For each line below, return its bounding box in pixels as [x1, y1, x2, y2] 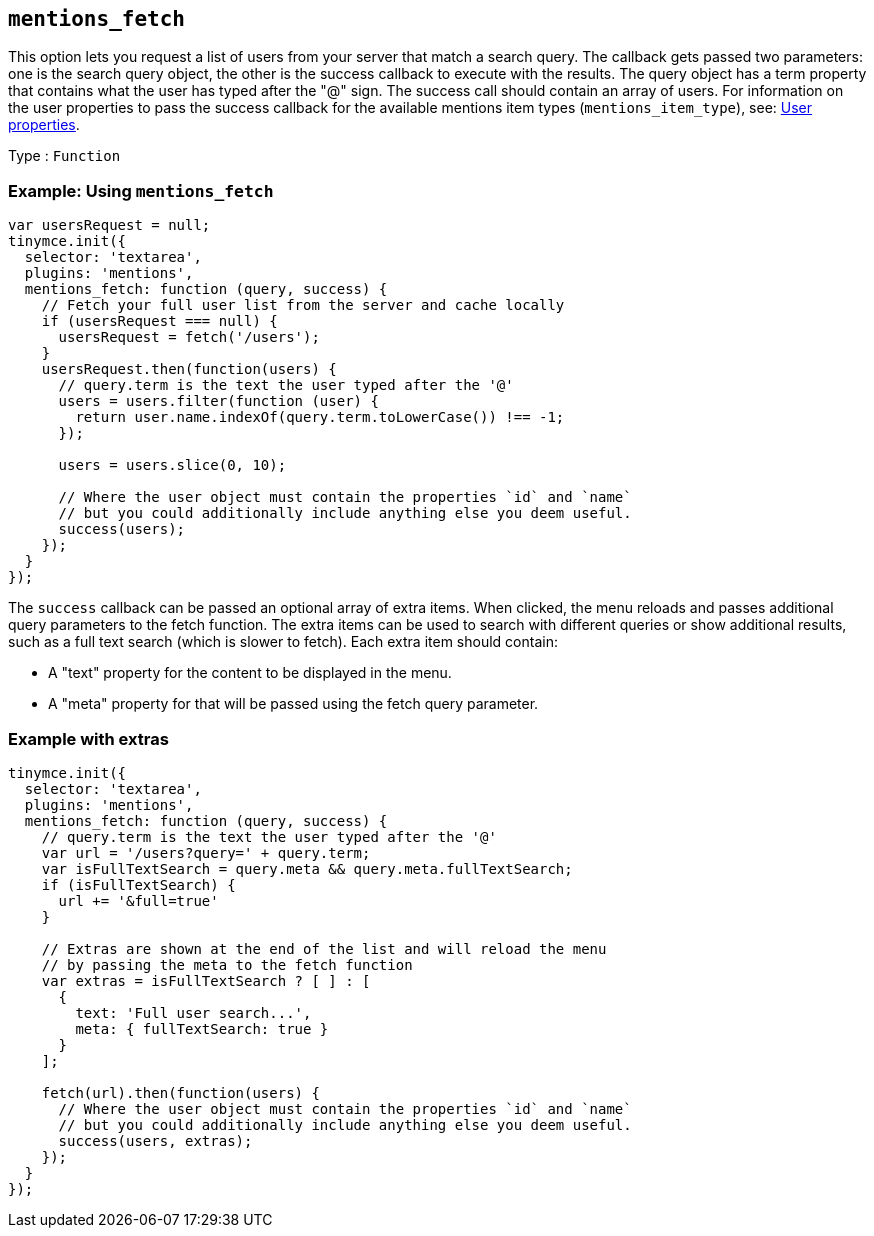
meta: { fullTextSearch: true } [75, 1020, 329, 1037]
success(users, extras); [58, 1132, 253, 1149]
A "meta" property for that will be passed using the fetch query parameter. [48, 695, 539, 713]
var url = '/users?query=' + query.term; [41, 844, 371, 861]
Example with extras [8, 728, 169, 749]
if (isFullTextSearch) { [41, 876, 236, 893]
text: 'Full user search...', [75, 1004, 312, 1021]
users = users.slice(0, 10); [58, 457, 287, 474]
